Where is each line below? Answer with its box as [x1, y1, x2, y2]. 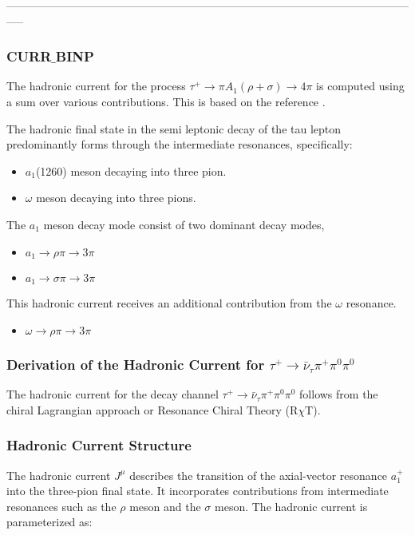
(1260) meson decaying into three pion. [35, 162, 227, 179]
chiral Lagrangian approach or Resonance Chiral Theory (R [6, 401, 298, 418]
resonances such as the [6, 497, 117, 514]
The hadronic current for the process [6, 77, 186, 94]
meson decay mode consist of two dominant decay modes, [43, 216, 325, 232]
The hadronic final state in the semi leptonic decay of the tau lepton [6, 120, 342, 137]
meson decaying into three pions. [36, 189, 196, 206]
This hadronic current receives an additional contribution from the [6, 295, 332, 311]
